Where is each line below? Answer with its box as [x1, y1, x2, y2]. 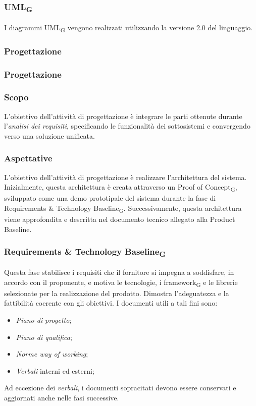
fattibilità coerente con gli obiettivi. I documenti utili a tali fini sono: [4, 298, 218, 308]
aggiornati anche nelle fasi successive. [4, 392, 119, 402]
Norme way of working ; [16, 349, 88, 359]
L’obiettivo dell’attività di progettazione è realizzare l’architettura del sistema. [4, 171, 247, 182]
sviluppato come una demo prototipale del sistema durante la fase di [4, 193, 216, 203]
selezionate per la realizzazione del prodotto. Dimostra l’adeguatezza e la [4, 287, 229, 298]
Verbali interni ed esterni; [16, 365, 94, 376]
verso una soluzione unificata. [4, 130, 95, 141]
